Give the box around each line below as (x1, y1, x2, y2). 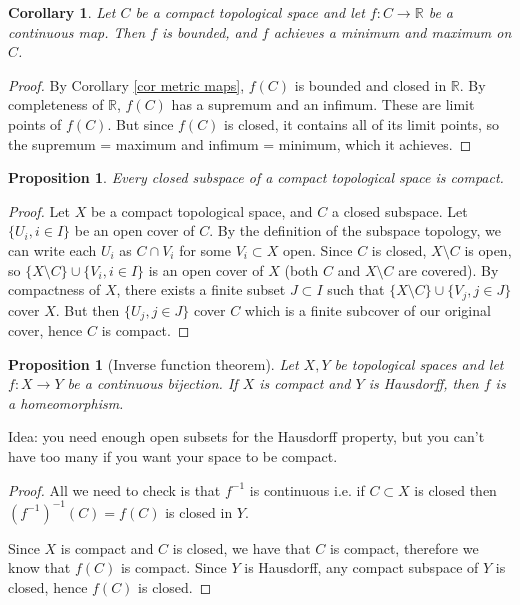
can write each (8, 239, 97, 260)
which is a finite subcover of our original (244, 299, 491, 320)
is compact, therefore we (329, 537, 479, 558)
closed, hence (8, 576, 88, 597)
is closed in (165, 501, 233, 522)
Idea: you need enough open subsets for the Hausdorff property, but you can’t (8, 426, 485, 447)
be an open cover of (74, 220, 195, 241)
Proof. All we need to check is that (8, 479, 221, 500)
